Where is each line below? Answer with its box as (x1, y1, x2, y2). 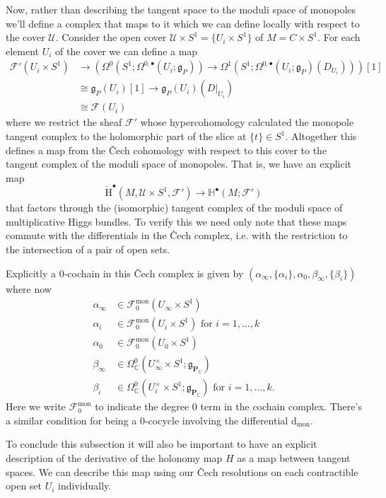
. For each (317, 30, 361, 45)
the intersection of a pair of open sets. (6, 241, 170, 256)
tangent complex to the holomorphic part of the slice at (6, 129, 247, 144)
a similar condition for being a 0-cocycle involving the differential (6, 412, 288, 427)
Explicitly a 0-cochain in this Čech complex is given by (6, 265, 244, 280)
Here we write (6, 399, 66, 414)
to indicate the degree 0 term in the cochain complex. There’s (95, 399, 362, 414)
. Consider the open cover (55, 30, 167, 45)
